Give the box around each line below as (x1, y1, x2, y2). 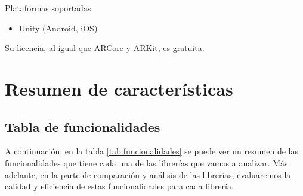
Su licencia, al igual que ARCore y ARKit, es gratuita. (5, 42, 205, 54)
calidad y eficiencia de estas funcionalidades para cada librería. (5, 180, 234, 192)
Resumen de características (5, 76, 233, 100)
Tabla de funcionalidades (5, 117, 160, 135)
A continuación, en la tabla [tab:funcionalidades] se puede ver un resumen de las (5, 145, 298, 157)
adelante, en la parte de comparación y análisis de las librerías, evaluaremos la (5, 168, 291, 181)
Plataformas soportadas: (5, 2, 94, 14)
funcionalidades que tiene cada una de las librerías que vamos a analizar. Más (5, 156, 288, 169)
